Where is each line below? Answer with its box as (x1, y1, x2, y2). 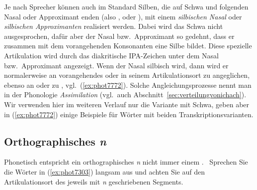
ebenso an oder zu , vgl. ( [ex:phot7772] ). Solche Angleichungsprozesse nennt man (4, 79, 252, 90)
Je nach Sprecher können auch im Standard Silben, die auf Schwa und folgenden (4, 1, 249, 11)
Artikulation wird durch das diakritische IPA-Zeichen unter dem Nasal (4, 50, 219, 60)
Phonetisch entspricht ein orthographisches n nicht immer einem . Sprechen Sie (4, 157, 248, 167)
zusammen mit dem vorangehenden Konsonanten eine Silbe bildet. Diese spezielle (4, 40, 252, 51)
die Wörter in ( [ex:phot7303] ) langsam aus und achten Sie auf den (4, 166, 205, 177)
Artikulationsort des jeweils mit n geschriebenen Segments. (4, 176, 183, 187)
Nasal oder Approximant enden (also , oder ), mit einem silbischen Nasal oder (4, 11, 242, 21)
